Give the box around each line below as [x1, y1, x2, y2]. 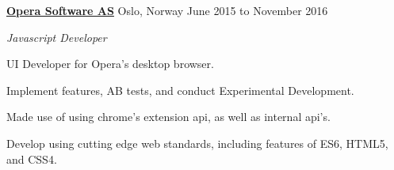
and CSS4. [6, 150, 57, 167]
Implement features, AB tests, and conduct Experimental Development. [6, 81, 354, 98]
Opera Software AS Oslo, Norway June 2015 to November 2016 [6, 2, 328, 18]
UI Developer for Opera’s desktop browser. [6, 55, 214, 72]
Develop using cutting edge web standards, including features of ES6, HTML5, [6, 134, 388, 151]
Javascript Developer [6, 28, 107, 45]
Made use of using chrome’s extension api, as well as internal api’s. [6, 108, 331, 125]
